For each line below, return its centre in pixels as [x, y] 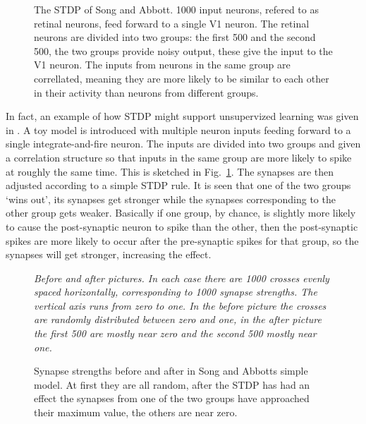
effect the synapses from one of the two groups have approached [172, 398]
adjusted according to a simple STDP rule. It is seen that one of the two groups [178, 185]
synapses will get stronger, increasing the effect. [109, 254]
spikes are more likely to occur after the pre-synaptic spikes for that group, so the [182, 240]
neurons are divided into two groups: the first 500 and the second [175, 37]
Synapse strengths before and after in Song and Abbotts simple [171, 371]
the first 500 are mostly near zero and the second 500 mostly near [175, 333]
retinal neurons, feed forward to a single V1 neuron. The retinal [172, 23]
